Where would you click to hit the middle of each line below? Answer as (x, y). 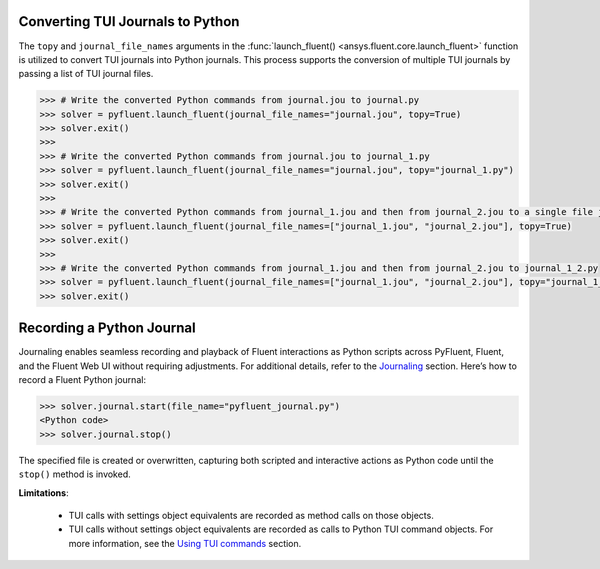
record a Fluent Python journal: (82, 380)
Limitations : (43, 492)
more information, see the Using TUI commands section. (185, 543)
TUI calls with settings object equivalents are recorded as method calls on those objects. (251, 515)
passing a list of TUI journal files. (86, 74)
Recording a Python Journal (107, 328)
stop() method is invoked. (75, 474)
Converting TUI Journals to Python (129, 21)
